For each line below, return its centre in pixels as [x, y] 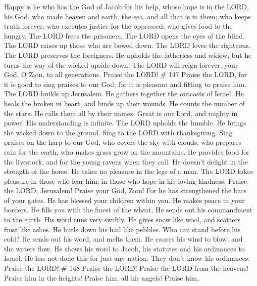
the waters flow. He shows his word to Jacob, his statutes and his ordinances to [124, 248]
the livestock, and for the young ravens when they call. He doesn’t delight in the [126, 161]
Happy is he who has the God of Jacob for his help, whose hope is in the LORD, [127, 6]
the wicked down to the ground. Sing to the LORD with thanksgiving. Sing [118, 132]
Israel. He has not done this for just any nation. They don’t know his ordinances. [127, 258]
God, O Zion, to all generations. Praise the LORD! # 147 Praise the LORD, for [126, 74]
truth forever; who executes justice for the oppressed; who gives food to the [118, 26]
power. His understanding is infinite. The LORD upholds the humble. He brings [125, 123]
